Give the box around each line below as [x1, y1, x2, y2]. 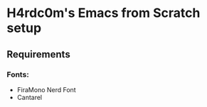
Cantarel [16, 93, 43, 101]
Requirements [6, 48, 70, 60]
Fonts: [6, 69, 29, 79]
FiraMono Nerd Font [16, 85, 76, 94]
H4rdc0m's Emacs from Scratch [6, 5, 201, 21]
